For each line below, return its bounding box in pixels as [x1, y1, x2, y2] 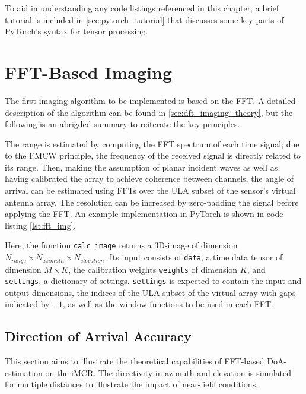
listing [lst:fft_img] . [5, 219, 76, 231]
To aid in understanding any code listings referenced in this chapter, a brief [5, 2, 279, 14]
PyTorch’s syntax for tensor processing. [5, 25, 148, 37]
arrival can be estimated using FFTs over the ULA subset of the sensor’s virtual [5, 184, 296, 197]
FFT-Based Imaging [5, 59, 173, 84]
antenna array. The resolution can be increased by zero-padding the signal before [5, 196, 299, 208]
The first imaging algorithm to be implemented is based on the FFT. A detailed [5, 94, 296, 106]
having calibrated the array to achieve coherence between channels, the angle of [5, 172, 294, 185]
